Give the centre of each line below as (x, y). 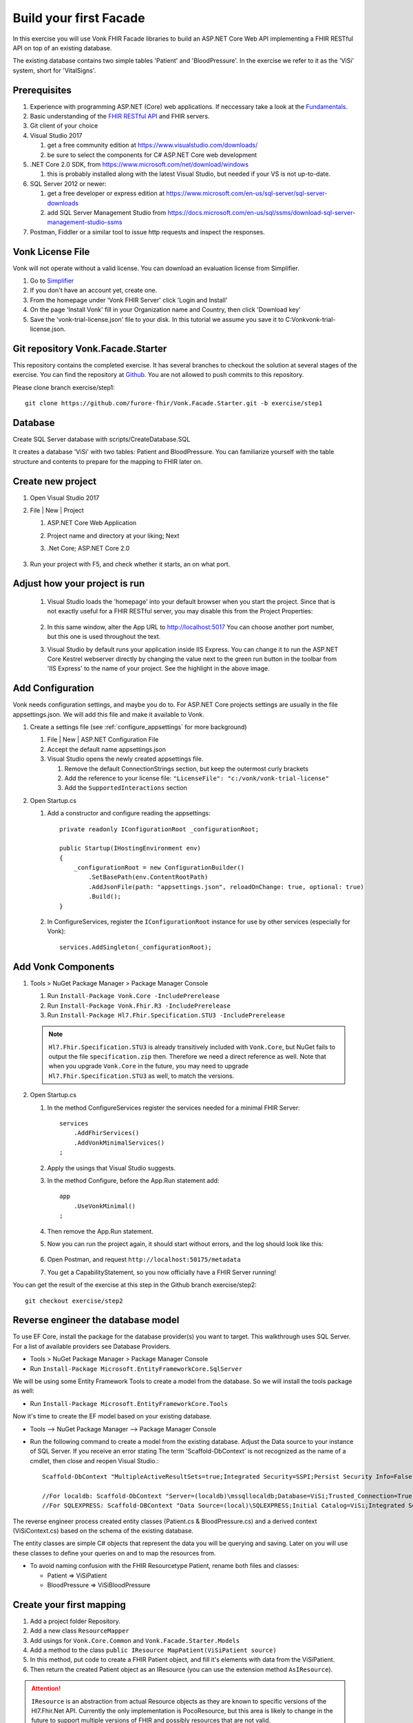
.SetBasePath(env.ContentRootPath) (148, 877)
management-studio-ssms (85, 222)
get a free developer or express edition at (106, 194)
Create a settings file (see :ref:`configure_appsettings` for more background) (138, 727)
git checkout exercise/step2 (74, 1301)
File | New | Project (57, 511)
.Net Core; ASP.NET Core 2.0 (88, 549)
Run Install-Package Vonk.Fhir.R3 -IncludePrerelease (139, 1006)
